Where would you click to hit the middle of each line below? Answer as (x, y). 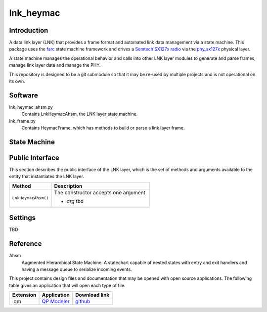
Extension (24, 295)
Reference (25, 244)
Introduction (29, 30)
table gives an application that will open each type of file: (67, 285)
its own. (17, 81)
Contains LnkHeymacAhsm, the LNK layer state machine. (80, 114)
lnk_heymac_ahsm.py (31, 107)
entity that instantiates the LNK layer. (46, 177)
